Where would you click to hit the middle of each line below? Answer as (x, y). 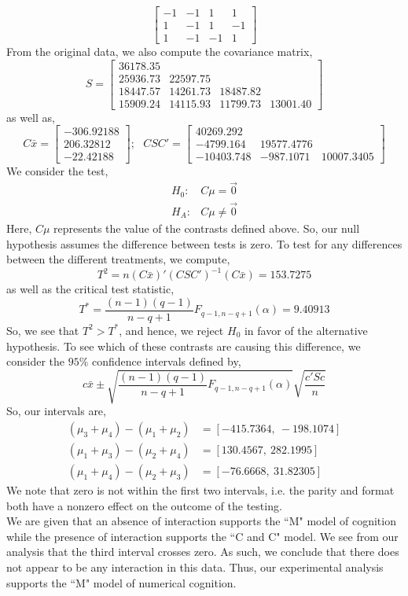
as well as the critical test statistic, (90, 289)
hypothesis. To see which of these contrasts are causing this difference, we (184, 346)
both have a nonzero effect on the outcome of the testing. (144, 505)
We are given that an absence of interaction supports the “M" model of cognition (201, 521)
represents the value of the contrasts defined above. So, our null (207, 228)
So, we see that (43, 330)
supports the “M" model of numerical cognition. (121, 582)
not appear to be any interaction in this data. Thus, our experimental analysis (195, 567)
